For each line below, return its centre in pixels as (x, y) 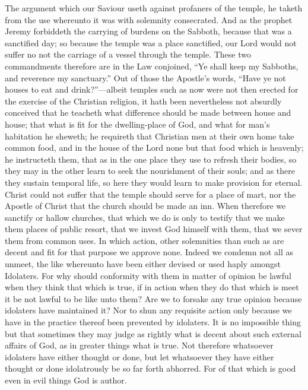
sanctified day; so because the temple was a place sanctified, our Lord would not (151, 42)
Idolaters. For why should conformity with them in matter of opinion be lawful (148, 275)
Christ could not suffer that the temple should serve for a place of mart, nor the (150, 194)
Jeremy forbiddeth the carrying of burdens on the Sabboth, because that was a (148, 31)
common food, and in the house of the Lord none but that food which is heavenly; (154, 148)
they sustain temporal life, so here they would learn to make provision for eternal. (154, 182)
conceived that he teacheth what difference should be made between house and (148, 112)
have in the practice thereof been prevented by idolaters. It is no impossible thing (153, 322)
